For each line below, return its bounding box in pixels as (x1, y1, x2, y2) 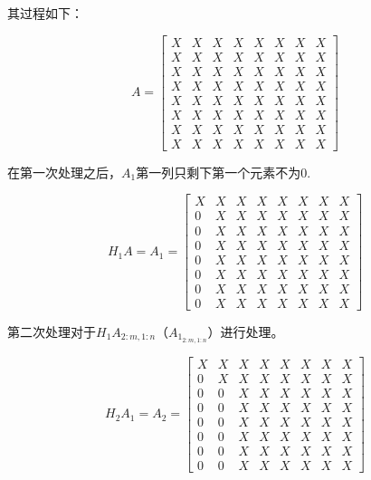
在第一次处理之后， (7, 162, 121, 181)
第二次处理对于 (7, 322, 96, 341)
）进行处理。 (207, 322, 284, 341)
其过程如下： (7, 4, 83, 22)
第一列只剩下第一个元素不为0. (136, 162, 311, 181)
